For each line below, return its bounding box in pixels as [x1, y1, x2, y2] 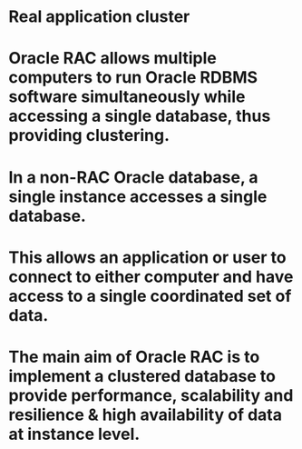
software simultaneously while [8, 86, 246, 107]
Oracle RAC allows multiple [8, 48, 217, 69]
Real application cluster [8, 6, 190, 27]
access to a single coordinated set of [8, 285, 292, 306]
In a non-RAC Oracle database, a [8, 166, 259, 187]
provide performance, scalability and [8, 384, 294, 405]
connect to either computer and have [8, 266, 294, 287]
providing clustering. [8, 125, 170, 146]
